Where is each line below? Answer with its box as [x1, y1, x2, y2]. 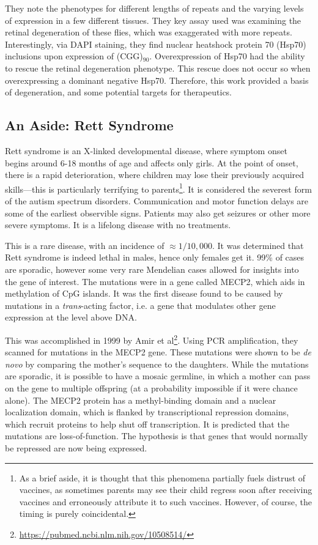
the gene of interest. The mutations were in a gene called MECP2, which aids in [5, 275, 305, 287]
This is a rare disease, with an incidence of [5, 239, 165, 251]
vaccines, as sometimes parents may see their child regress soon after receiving [19, 483, 312, 496]
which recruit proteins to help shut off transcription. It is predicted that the [5, 417, 289, 430]
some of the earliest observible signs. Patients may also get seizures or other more [5, 206, 311, 219]
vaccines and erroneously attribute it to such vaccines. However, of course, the [19, 495, 312, 508]
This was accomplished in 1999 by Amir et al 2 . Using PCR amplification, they [5, 332, 298, 346]
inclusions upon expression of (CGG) [5, 50, 143, 62]
